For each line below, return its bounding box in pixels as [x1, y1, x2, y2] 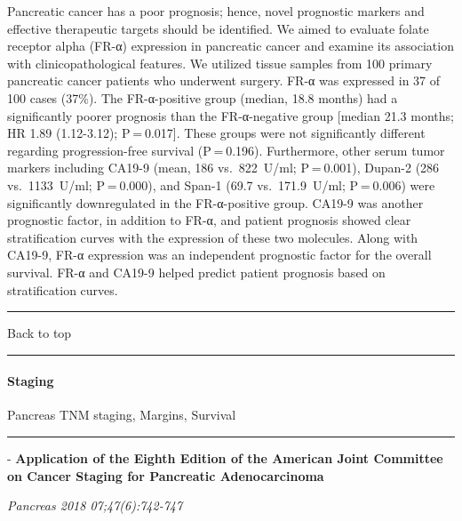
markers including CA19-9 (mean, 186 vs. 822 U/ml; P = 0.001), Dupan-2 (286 [7, 158, 440, 177]
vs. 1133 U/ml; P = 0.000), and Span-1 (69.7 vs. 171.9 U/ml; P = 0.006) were [7, 175, 435, 194]
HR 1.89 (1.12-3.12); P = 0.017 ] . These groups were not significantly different [7, 124, 426, 142]
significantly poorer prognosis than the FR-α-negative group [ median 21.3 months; [7, 106, 454, 124]
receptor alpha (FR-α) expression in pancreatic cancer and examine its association [7, 36, 454, 55]
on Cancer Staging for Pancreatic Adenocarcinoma [7, 466, 324, 485]
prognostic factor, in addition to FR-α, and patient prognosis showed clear [7, 211, 411, 229]
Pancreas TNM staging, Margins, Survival [7, 405, 236, 424]
